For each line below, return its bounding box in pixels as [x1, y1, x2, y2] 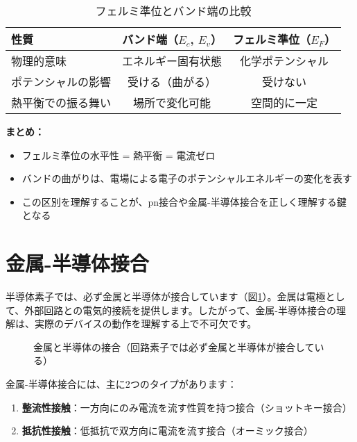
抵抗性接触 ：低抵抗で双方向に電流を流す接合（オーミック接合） [21, 423, 313, 438]
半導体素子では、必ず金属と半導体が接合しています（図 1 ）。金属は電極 [6, 289, 326, 304]
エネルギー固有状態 [122, 53, 223, 69]
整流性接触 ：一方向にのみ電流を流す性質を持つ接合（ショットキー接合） [21, 400, 352, 414]
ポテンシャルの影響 [11, 74, 112, 90]
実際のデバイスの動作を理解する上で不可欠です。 [34, 316, 257, 331]
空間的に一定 [250, 95, 317, 110]
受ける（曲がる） [128, 74, 217, 90]
